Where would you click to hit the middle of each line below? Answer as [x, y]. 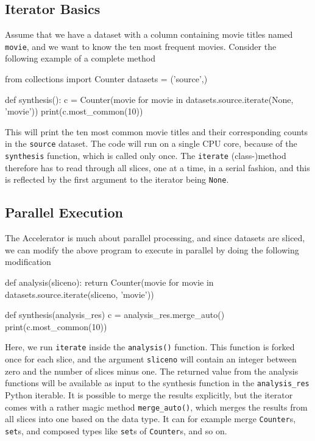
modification [28, 262]
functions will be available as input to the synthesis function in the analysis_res [157, 383]
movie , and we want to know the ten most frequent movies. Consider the [141, 46]
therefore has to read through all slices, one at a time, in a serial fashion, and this [157, 167]
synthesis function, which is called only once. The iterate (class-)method [146, 156]
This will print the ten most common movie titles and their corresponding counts [157, 131]
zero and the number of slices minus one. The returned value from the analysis [152, 371]
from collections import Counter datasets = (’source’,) [106, 79]
